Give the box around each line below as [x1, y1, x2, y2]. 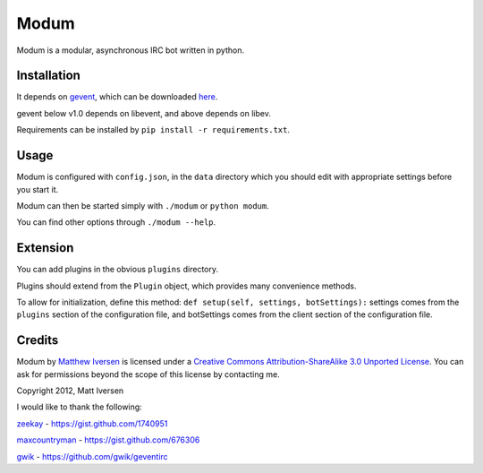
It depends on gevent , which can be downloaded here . [16, 91, 218, 102]
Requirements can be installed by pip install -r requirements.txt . [16, 125, 291, 135]
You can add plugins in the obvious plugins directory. [16, 264, 219, 275]
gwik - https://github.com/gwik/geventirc [16, 451, 169, 461]
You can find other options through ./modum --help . [16, 217, 216, 228]
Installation [16, 68, 80, 83]
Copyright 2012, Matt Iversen [16, 385, 124, 396]
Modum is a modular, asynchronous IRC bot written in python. [16, 45, 245, 56]
